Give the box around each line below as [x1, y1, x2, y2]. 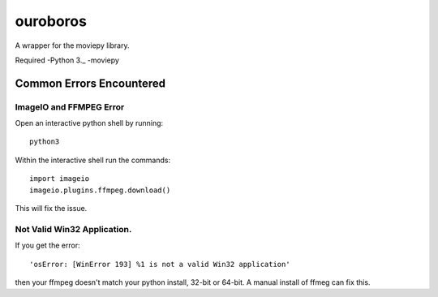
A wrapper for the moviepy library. [15, 41, 130, 50]
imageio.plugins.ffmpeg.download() [29, 185, 171, 195]
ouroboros [15, 12, 87, 30]
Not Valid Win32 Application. [15, 223, 132, 235]
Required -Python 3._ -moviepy [15, 55, 119, 65]
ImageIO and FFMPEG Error [15, 101, 125, 113]
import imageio [29, 174, 90, 183]
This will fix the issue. [15, 204, 88, 213]
